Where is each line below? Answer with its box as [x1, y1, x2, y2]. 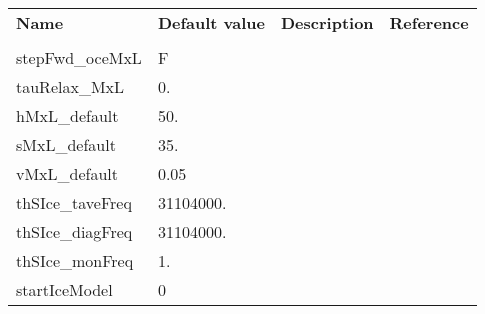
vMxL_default [16, 162, 119, 185]
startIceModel [16, 278, 113, 301]
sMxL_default [16, 133, 116, 156]
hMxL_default [16, 104, 119, 127]
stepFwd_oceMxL [16, 46, 142, 69]
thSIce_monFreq [16, 249, 134, 272]
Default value [157, 11, 265, 34]
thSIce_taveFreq [16, 191, 132, 214]
